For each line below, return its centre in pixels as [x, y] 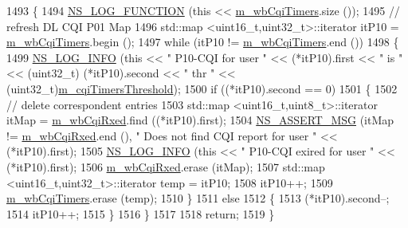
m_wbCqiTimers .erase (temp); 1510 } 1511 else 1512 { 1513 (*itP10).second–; [198, 198]
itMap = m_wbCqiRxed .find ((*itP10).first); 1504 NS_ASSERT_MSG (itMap [200, 120]
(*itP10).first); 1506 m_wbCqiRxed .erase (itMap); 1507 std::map [166, 166]
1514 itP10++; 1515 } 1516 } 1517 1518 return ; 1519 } [141, 213]
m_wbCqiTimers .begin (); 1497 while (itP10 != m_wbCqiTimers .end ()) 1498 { [203, 42]
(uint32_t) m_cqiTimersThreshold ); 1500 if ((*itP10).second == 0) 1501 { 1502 [202, 88]
